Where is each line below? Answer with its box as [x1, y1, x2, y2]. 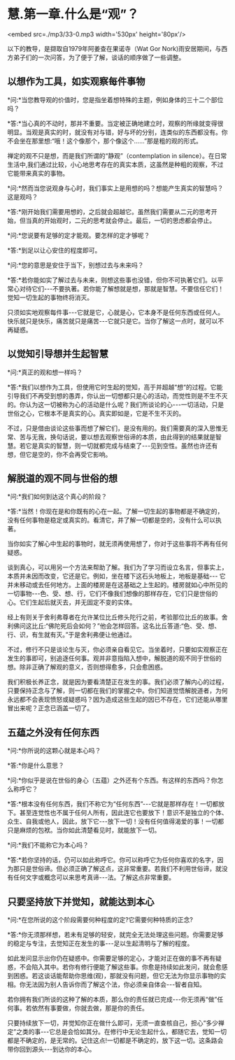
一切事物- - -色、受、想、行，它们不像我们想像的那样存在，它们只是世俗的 [7, 589, 218, 598]
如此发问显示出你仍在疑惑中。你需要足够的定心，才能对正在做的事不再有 [7, 954, 215, 962]
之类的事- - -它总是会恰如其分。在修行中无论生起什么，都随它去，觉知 [16, 1028, 215, 1036]
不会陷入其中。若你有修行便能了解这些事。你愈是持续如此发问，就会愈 [19, 963, 222, 971]
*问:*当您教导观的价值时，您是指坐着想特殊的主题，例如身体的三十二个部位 [7, 95, 224, 104]
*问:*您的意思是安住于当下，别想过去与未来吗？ [7, 260, 145, 269]
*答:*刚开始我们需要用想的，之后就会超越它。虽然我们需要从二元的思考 [7, 207, 212, 215]
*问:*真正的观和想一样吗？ [7, 368, 83, 376]
